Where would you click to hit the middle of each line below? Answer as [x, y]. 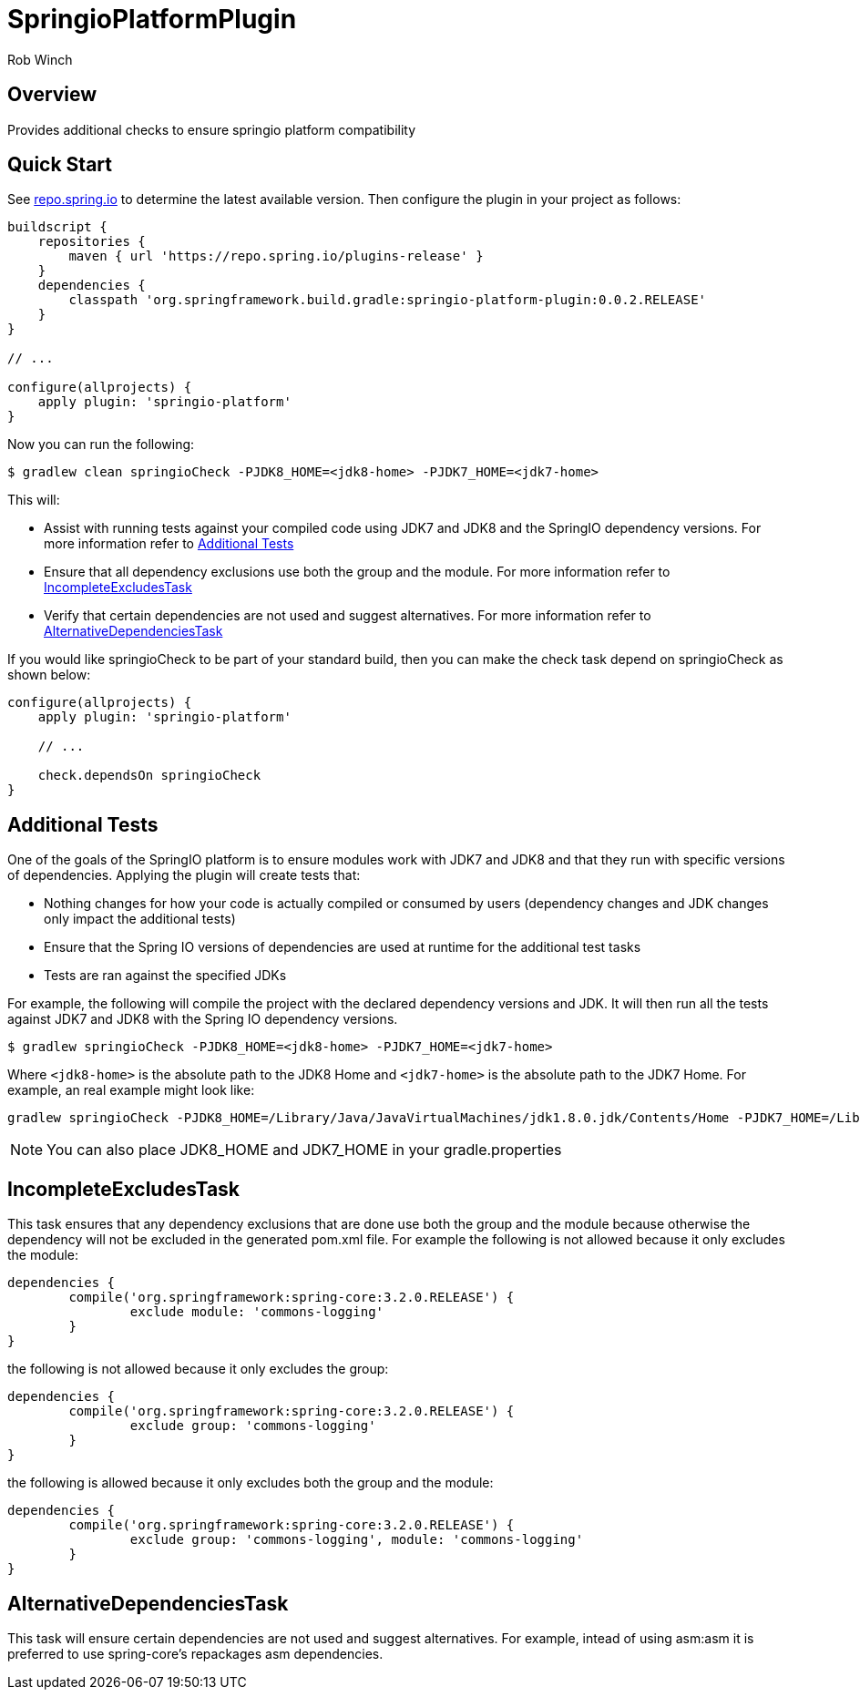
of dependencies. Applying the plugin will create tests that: [184, 875]
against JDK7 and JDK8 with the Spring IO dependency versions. [203, 1019]
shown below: [49, 675]
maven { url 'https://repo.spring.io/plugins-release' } [276, 256]
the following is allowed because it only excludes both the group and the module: [251, 1483]
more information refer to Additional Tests [169, 544]
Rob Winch [40, 59]
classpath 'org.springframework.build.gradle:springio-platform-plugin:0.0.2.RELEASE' [388, 300]
